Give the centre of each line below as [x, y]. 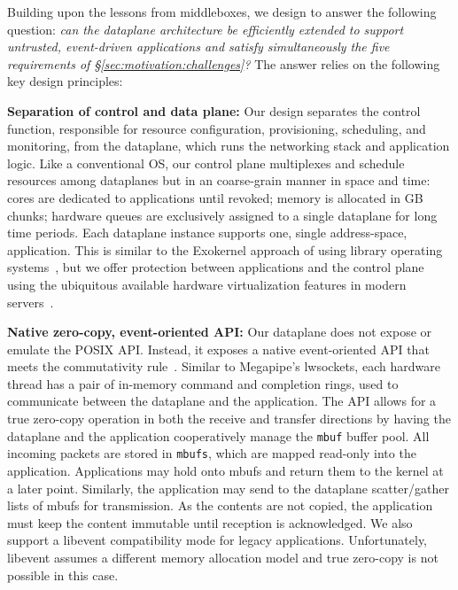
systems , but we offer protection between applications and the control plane [216, 267]
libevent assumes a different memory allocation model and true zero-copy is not [223, 557]
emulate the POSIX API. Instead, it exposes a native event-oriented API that [218, 349]
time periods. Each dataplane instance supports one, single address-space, [207, 233]
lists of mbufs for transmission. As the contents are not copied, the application [220, 505]
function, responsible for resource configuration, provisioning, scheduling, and [217, 128]
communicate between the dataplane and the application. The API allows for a [222, 401]
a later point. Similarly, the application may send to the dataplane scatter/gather [228, 488]
